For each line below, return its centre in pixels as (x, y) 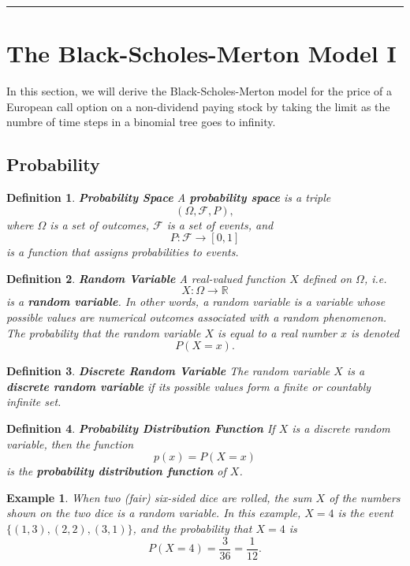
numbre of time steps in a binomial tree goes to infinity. (141, 122)
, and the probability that (192, 529)
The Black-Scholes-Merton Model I (201, 53)
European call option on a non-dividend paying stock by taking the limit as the (198, 106)
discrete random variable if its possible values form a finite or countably (189, 386)
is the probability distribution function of (116, 471)
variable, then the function (70, 443)
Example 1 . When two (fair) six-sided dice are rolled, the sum (159, 497)
